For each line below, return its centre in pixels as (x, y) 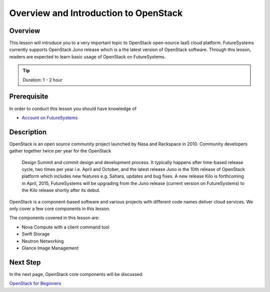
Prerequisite (29, 97)
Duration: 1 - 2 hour (42, 79)
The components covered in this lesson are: (54, 218)
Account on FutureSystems (50, 117)
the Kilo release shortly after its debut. (61, 190)
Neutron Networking (43, 241)
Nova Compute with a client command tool (65, 227)
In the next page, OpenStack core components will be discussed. (76, 274)
